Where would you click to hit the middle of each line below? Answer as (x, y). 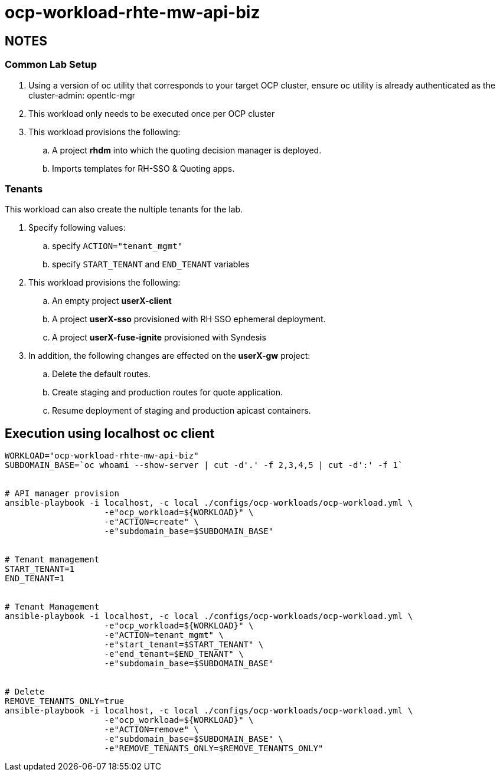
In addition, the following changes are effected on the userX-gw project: (169, 356)
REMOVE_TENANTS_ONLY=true (65, 701)
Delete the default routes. (102, 374)
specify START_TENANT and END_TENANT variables (151, 264)
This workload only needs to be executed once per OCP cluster (152, 113)
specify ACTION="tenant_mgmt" (117, 246)
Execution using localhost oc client (110, 433)
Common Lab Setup (51, 65)
